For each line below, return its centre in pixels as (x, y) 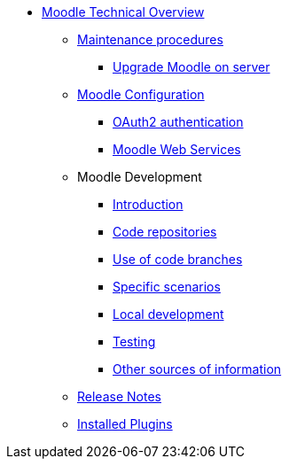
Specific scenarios (167, 287)
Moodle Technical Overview (123, 12)
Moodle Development (140, 177)
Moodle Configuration (141, 94)
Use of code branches (178, 259)
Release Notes (119, 396)
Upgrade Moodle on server (191, 67)
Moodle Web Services (177, 149)
